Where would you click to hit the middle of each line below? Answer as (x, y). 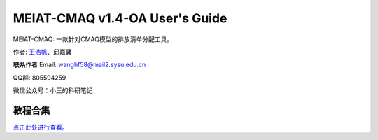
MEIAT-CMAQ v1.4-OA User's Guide (120, 18)
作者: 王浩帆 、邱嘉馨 (42, 52)
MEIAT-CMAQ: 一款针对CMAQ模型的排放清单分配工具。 (93, 39)
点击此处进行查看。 (41, 127)
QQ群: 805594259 (40, 78)
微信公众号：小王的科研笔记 (53, 90)
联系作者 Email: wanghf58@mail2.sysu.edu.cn (79, 65)
